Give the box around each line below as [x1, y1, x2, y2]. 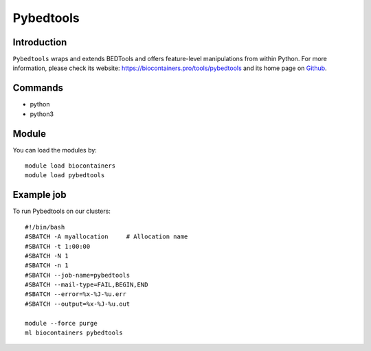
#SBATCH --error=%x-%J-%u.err [25, 291, 127, 298]
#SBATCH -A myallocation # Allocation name [25, 233, 188, 240]
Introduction [12, 36, 67, 48]
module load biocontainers [25, 162, 116, 170]
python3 [30, 110, 54, 118]
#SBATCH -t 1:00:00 [25, 242, 91, 250]
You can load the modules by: [12, 146, 98, 154]
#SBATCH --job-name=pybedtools [25, 271, 131, 279]
